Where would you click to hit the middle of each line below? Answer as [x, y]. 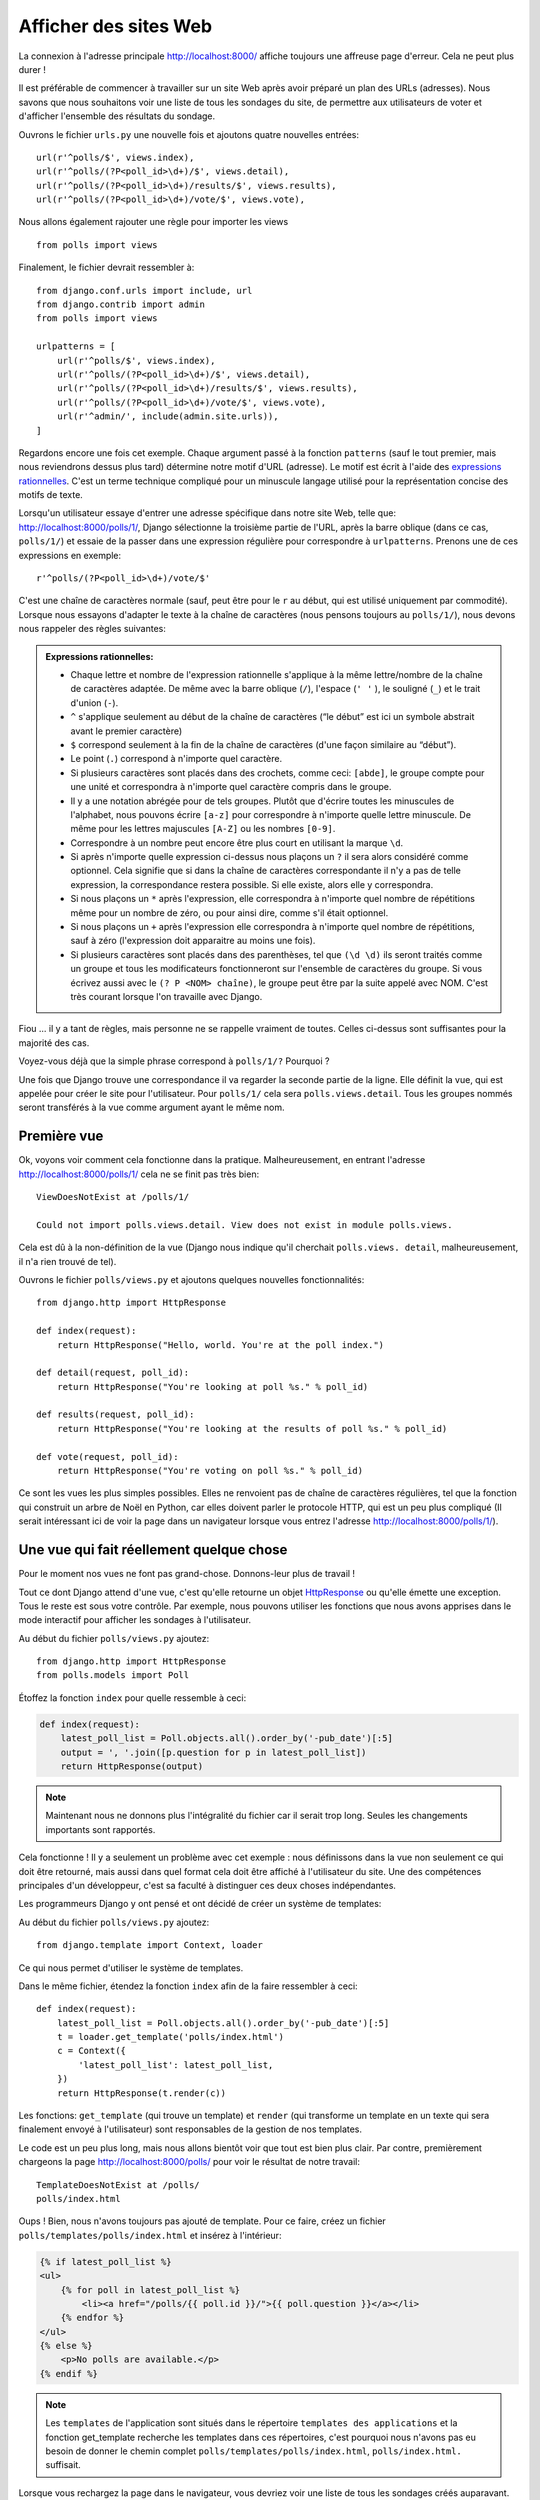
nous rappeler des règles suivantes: [92, 629]
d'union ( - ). [94, 702]
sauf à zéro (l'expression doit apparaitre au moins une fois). [193, 941]
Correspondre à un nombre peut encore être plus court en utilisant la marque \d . [237, 842]
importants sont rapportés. [100, 1829]
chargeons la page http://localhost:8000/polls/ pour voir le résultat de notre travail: [189, 2162]
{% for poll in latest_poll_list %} [150, 2289]
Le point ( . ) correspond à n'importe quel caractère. [176, 759]
